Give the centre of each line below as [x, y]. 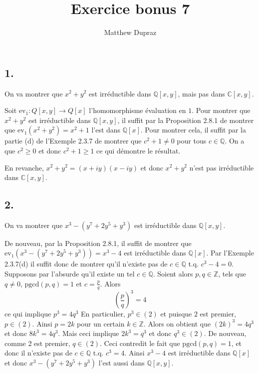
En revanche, [24, 167]
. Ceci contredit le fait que [140, 343]
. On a [235, 141]
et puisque [176, 313]
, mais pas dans [201, 93]
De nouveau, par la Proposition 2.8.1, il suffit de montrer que [98, 243]
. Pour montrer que [221, 110]
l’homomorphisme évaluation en [137, 110]
